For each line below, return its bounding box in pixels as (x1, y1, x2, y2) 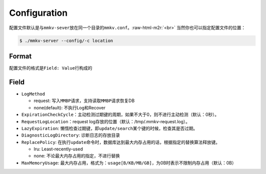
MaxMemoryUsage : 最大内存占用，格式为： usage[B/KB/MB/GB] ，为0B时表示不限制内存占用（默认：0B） (21, 160, 236, 166)
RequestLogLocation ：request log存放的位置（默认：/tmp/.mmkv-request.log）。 (21, 118, 190, 124)
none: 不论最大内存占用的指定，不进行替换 (33, 153, 120, 159)
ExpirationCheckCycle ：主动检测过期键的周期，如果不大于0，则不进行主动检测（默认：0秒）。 (21, 111, 219, 118)
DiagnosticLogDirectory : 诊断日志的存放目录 (21, 132, 120, 138)
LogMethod (21, 91, 45, 97)
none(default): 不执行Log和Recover (33, 104, 106, 110)
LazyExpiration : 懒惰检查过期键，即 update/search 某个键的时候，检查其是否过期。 (21, 125, 198, 131)
